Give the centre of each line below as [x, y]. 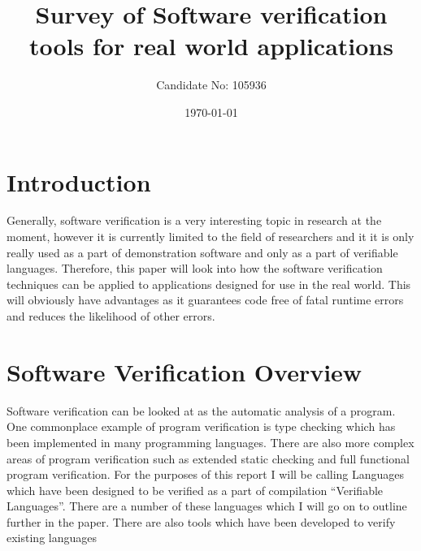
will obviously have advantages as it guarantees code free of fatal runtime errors [205, 300]
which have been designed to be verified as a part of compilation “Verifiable [195, 490]
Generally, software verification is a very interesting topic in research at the [194, 220]
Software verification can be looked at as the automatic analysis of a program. [201, 410]
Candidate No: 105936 [211, 85]
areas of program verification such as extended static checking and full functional [208, 458]
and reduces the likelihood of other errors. [111, 316]
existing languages [52, 538]
